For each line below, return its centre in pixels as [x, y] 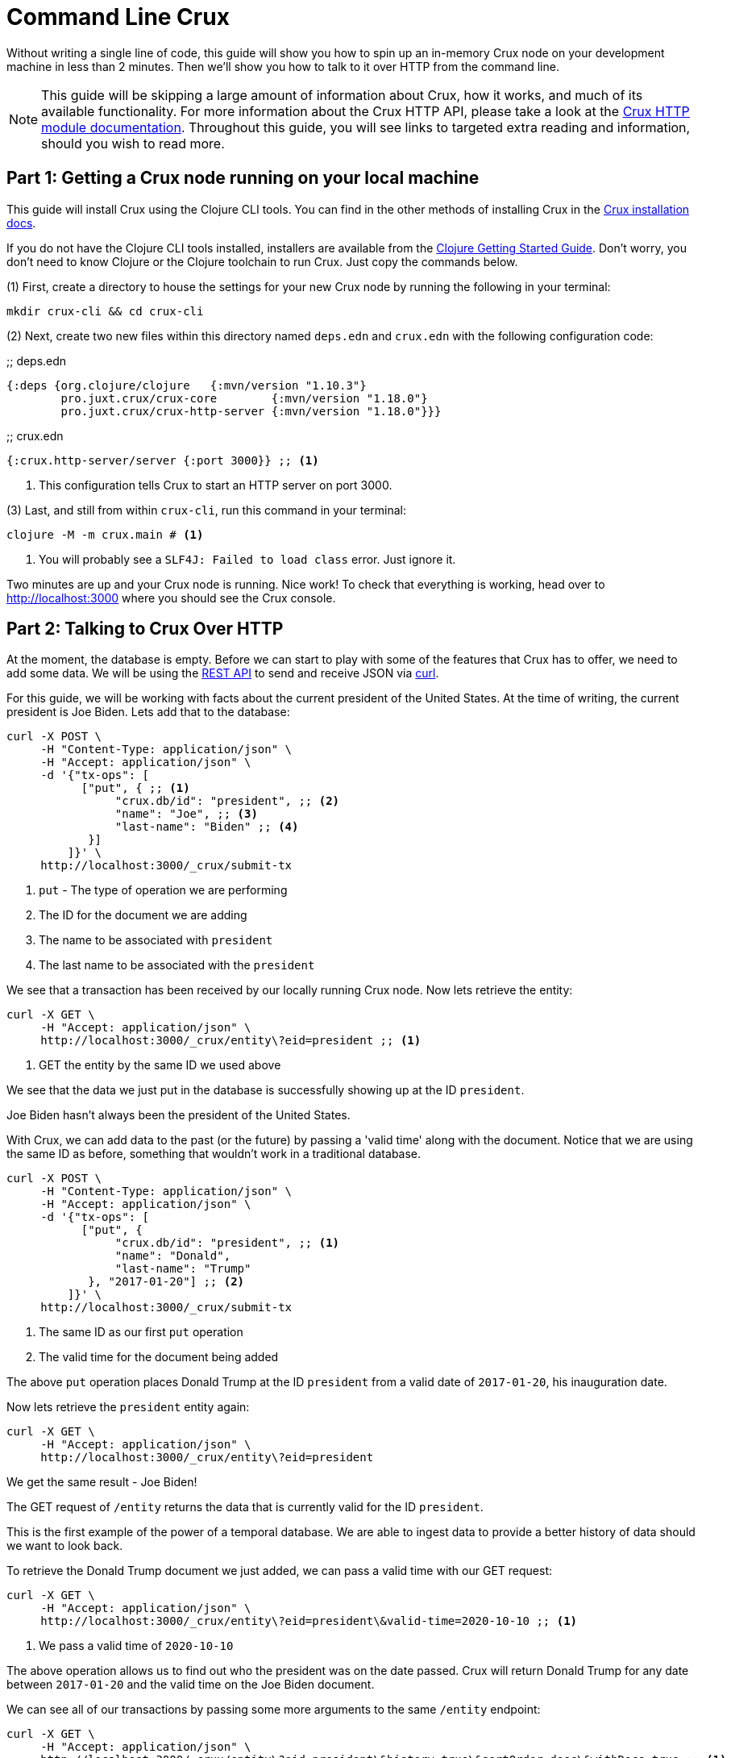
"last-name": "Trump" [183, 1269]
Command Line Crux [118, 17]
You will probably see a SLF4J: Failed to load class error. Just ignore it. [247, 559]
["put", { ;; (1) [135, 788]
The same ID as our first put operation [141, 1332]
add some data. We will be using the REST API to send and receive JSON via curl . [223, 673]
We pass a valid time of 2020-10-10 [136, 1646]
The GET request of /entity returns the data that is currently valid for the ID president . [245, 1507]
